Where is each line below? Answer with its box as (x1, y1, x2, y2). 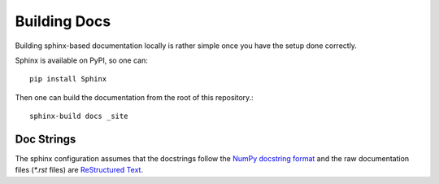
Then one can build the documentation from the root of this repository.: (15, 92, 254, 102)
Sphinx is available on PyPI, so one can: (15, 55, 148, 65)
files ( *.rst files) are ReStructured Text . (15, 165, 144, 175)
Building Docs (15, 12, 111, 30)
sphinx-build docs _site (29, 112, 128, 121)
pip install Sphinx (29, 74, 107, 84)
